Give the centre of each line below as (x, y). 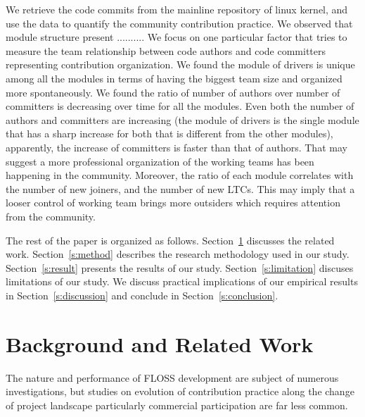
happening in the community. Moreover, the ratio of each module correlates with (180, 175)
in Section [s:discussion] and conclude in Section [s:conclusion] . (142, 295)
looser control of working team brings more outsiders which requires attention (173, 203)
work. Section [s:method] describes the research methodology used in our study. (178, 254)
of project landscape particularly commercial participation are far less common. (177, 405)
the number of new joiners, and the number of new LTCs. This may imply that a (180, 188)
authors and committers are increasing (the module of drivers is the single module (182, 119)
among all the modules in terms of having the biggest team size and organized (174, 78)
